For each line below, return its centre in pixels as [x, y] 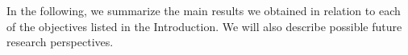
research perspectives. [60, 42]
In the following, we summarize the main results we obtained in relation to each [204, 10]
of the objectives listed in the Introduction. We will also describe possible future [204, 26]
